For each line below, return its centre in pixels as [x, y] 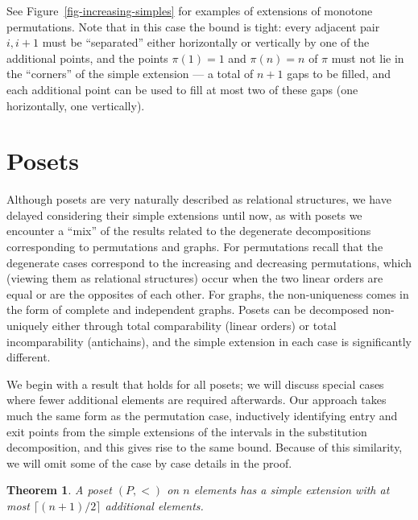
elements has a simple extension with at [292, 490]
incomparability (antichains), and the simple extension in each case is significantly [209, 341]
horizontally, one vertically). [76, 105]
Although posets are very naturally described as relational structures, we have [199, 199]
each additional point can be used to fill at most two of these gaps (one [182, 89]
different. [29, 357]
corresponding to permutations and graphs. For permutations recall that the [195, 247]
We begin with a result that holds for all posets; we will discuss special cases [195, 384]
